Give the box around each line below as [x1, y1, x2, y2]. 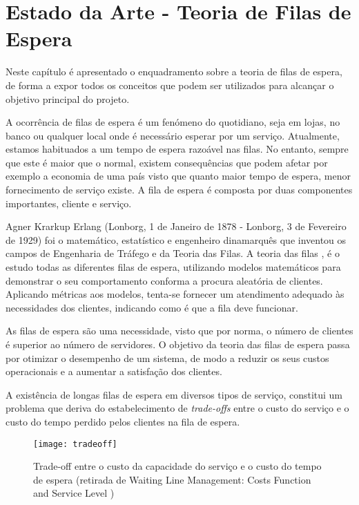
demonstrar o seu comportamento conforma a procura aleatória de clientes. [6, 273, 323, 287]
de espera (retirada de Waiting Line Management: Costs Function [33, 472, 311, 486]
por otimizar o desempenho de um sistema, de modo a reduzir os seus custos [6, 350, 329, 365]
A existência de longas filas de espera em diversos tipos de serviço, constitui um [6, 387, 343, 401]
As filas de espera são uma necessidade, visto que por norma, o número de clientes [6, 323, 353, 338]
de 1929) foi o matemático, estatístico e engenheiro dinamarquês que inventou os [6, 232, 347, 247]
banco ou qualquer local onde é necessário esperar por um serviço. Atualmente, [6, 128, 340, 142]
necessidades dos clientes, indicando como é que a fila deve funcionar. [6, 300, 298, 314]
